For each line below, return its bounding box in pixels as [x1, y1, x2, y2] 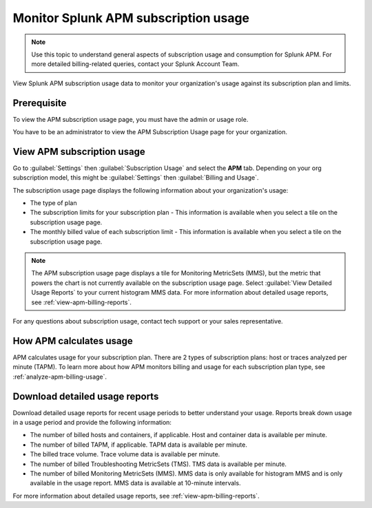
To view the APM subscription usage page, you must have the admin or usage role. [12, 115, 249, 123]
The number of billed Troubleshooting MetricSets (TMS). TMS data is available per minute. [30, 460, 287, 468]
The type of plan [30, 199, 77, 207]
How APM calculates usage [12, 335, 134, 347]
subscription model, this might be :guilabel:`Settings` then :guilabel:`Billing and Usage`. [12, 173, 259, 182]
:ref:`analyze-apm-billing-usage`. [12, 372, 107, 381]
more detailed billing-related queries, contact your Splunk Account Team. [31, 60, 240, 68]
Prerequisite [12, 97, 67, 109]
